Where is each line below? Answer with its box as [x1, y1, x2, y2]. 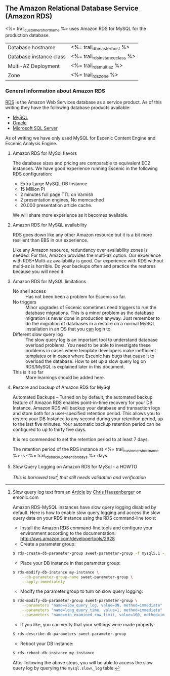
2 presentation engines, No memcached [20, 196, 104, 202]
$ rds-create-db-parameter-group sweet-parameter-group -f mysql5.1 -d [12, 551, 167, 556]
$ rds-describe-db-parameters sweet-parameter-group [12, 631, 126, 636]
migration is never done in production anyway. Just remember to [25, 315, 160, 321]
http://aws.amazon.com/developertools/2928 [20, 535, 115, 542]
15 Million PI [20, 186, 46, 192]
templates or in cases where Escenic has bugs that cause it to [25, 353, 155, 359]
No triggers [12, 299, 37, 305]
